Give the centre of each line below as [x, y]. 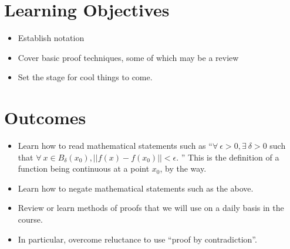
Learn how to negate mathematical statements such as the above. [136, 188]
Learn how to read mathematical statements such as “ [115, 146]
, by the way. [183, 168]
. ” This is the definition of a [228, 157]
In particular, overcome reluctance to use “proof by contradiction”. [137, 239]
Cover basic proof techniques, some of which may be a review [128, 57]
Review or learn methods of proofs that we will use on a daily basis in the [151, 208]
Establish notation [51, 38]
